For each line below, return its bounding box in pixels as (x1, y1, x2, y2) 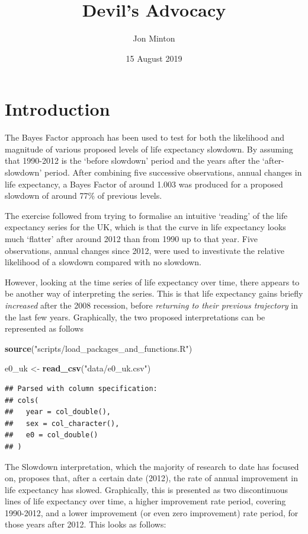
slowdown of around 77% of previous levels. (5, 189, 162, 202)
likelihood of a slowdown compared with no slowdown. (5, 256, 201, 268)
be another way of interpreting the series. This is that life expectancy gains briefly (5, 287, 303, 300)
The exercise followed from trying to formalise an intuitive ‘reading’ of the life (5, 209, 288, 221)
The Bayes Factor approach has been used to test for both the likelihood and (5, 131, 285, 144)
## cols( (5, 396, 39, 405)
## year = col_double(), (5, 408, 111, 417)
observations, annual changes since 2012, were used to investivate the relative (5, 244, 284, 256)
